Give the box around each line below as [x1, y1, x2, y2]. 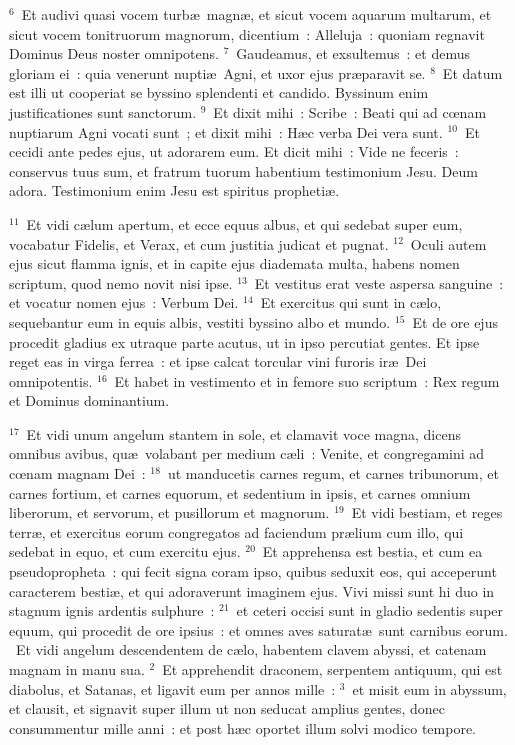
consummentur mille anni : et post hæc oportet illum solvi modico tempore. [9, 717, 477, 738]
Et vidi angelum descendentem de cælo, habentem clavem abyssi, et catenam [15, 639, 487, 660]
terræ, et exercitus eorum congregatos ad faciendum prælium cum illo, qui [9, 521, 464, 542]
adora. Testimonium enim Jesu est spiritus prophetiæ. [9, 180, 340, 201]
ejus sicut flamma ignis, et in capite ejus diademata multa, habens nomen [9, 253, 460, 274]
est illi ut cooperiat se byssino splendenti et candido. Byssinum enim [9, 82, 429, 103]
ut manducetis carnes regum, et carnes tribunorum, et [167, 463, 499, 484]
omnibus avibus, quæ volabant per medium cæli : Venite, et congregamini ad [9, 443, 485, 464]
